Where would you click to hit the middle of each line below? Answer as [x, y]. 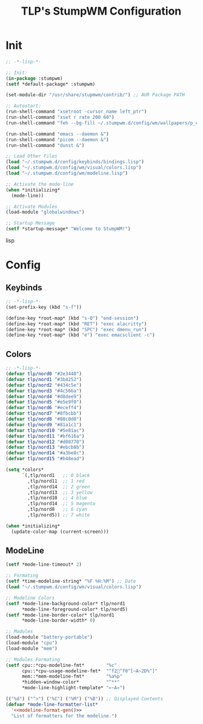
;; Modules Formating [33, 659]
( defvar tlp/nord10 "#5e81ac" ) [45, 431]
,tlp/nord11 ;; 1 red [56, 481]
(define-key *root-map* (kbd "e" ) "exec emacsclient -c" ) [80, 335]
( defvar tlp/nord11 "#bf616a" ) [45, 436]
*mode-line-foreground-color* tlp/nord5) [75, 609]
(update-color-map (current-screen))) [60, 532]
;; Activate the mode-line [40, 184]
